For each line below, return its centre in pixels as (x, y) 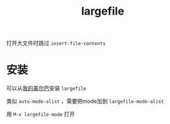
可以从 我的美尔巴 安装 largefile (46, 88)
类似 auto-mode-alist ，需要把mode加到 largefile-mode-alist (85, 101)
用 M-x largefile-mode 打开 (41, 114)
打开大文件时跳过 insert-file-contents (56, 43)
